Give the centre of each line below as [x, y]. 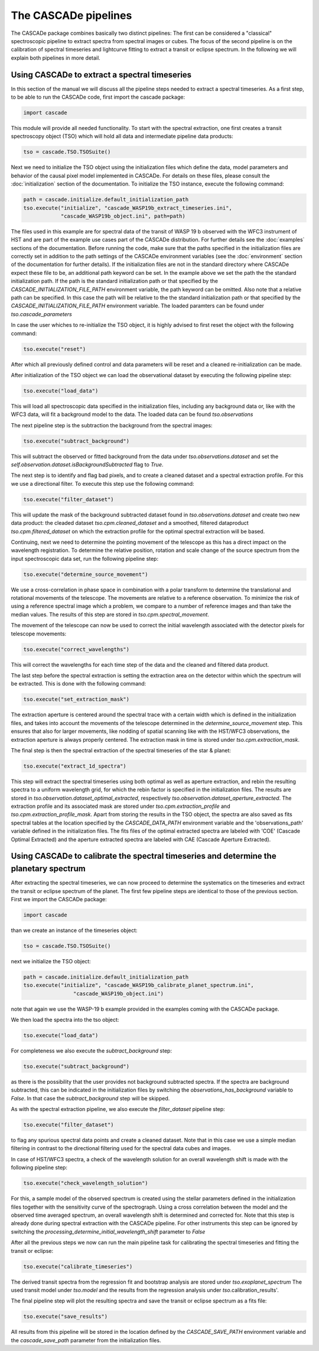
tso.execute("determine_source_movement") [86, 574]
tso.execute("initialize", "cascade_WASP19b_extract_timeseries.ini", [128, 208]
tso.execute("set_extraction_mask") [77, 699]
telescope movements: [39, 634]
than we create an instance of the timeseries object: [74, 930]
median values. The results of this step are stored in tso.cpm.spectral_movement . [110, 614]
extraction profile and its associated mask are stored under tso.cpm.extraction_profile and [121, 806]
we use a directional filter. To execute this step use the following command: [102, 483]
